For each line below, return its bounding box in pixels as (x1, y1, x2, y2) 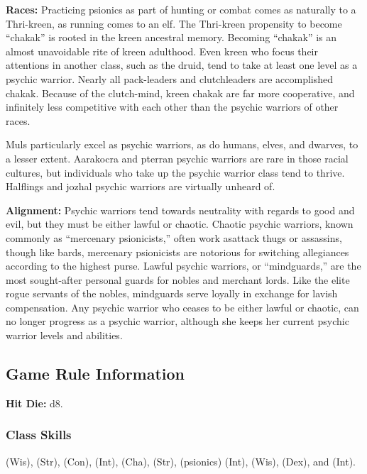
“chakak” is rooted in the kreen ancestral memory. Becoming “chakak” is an (6, 30, 337, 45)
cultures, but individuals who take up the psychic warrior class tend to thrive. (6, 165, 345, 180)
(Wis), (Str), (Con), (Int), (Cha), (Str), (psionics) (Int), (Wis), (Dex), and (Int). (6, 453, 356, 468)
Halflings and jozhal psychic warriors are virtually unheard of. (6, 179, 275, 194)
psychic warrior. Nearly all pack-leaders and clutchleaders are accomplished (6, 71, 334, 86)
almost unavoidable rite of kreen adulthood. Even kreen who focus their (6, 43, 318, 58)
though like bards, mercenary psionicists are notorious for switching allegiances (6, 244, 349, 259)
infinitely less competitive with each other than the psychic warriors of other (6, 99, 339, 114)
